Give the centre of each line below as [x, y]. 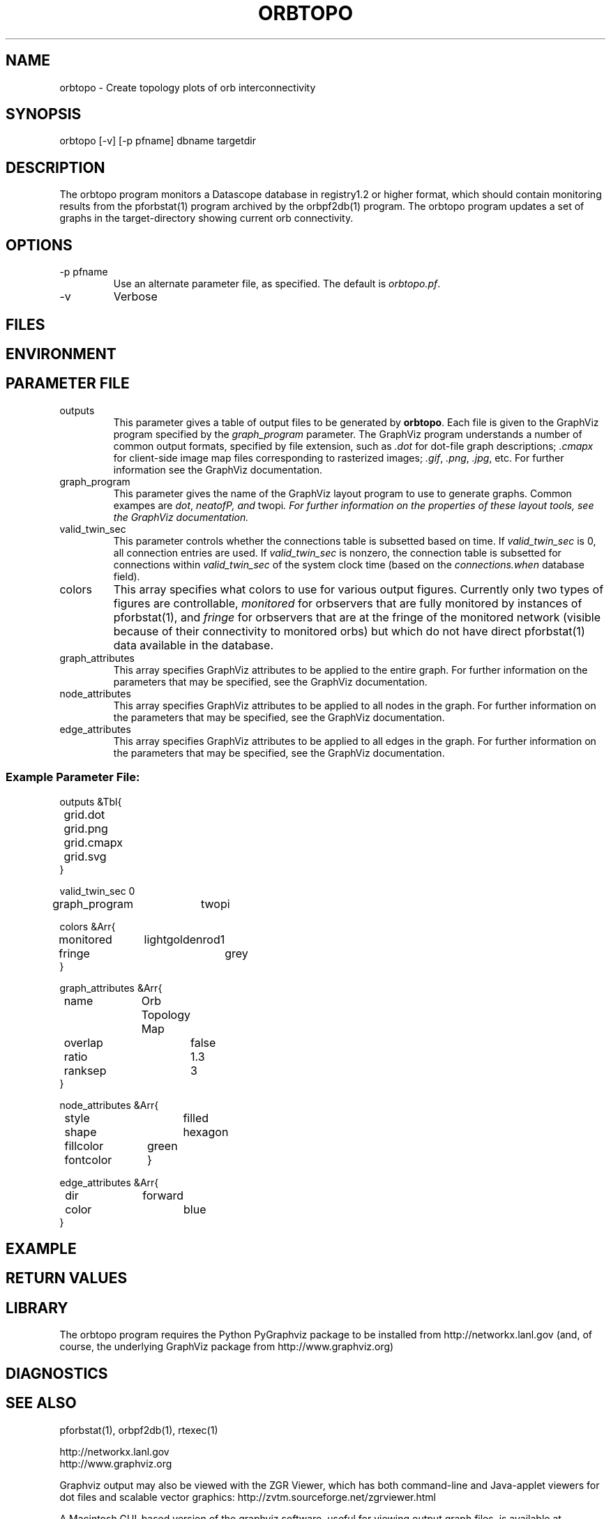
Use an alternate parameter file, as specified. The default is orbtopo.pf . [277, 284]
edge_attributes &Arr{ [109, 1182]
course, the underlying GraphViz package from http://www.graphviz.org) [227, 1347]
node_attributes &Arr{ [109, 1105]
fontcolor [88, 1159]
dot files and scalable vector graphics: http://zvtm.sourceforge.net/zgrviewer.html [248, 1497]
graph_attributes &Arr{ [111, 988]
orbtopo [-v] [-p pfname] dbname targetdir [158, 141]
